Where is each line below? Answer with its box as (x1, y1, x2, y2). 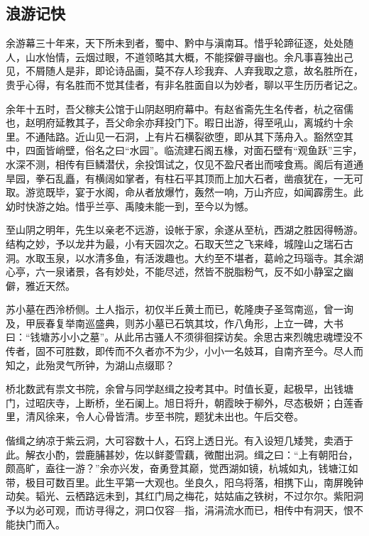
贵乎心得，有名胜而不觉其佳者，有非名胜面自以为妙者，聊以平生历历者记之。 (6, 77, 363, 92)
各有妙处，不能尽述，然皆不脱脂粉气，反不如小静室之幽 (94, 264, 353, 279)
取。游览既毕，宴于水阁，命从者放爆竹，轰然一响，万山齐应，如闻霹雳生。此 (6, 185, 363, 199)
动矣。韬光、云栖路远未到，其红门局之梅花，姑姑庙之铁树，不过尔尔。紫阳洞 (6, 488, 363, 503)
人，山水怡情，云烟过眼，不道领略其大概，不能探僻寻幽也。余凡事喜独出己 (6, 49, 353, 64)
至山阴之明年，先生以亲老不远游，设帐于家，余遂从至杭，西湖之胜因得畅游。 (6, 222, 363, 237)
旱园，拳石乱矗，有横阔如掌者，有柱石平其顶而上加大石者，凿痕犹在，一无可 (6, 170, 363, 185)
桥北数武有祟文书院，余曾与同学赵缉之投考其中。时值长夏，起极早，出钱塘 (6, 381, 353, 396)
